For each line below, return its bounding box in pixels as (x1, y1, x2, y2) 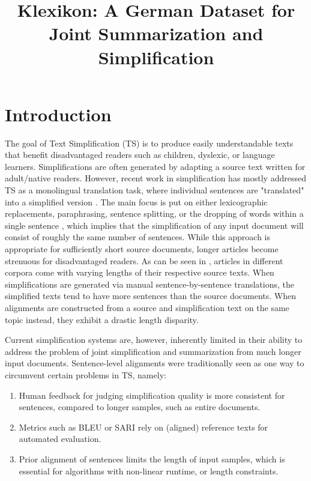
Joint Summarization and (49, 21, 264, 46)
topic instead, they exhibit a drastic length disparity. (5, 313, 199, 325)
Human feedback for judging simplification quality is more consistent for (19, 389, 285, 401)
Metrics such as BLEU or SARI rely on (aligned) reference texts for (19, 420, 268, 433)
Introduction (5, 101, 112, 126)
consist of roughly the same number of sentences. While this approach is (5, 231, 271, 243)
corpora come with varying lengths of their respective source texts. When (5, 266, 274, 279)
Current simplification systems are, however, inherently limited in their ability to (5, 333, 303, 346)
